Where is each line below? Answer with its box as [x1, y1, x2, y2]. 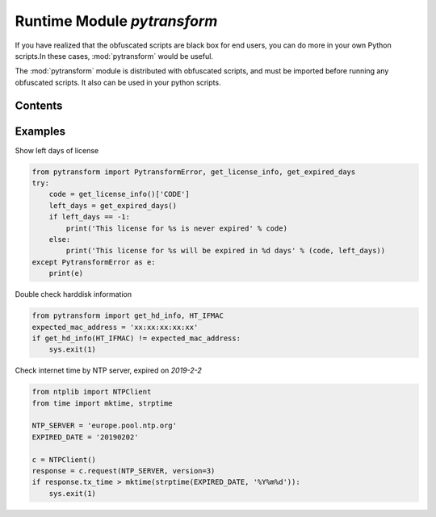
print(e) [48, 269, 84, 278]
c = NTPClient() [31, 455, 97, 464]
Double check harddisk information [15, 290, 132, 299]
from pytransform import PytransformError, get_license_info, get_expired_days [31, 167, 356, 177]
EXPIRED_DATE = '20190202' [31, 432, 139, 441]
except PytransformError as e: [31, 257, 157, 266]
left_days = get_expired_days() [48, 201, 178, 210]
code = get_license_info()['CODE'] [48, 190, 190, 199]
